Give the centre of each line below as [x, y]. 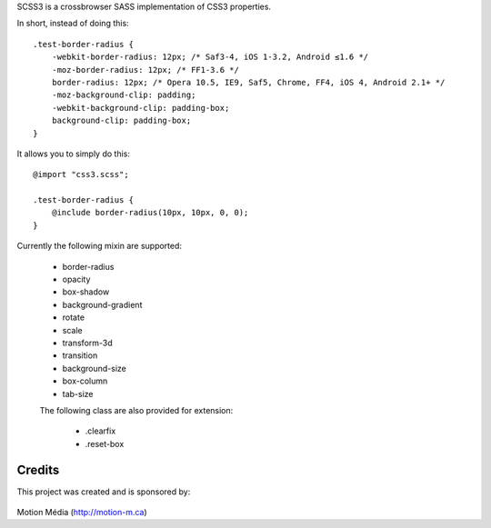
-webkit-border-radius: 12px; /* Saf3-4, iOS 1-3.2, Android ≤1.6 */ [210, 57]
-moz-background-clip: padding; [124, 95]
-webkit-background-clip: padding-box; [140, 108]
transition [80, 355]
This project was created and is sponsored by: [104, 492]
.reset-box [105, 443]
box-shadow [86, 292]
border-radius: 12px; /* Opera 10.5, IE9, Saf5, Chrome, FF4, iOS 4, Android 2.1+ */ [248, 82]
